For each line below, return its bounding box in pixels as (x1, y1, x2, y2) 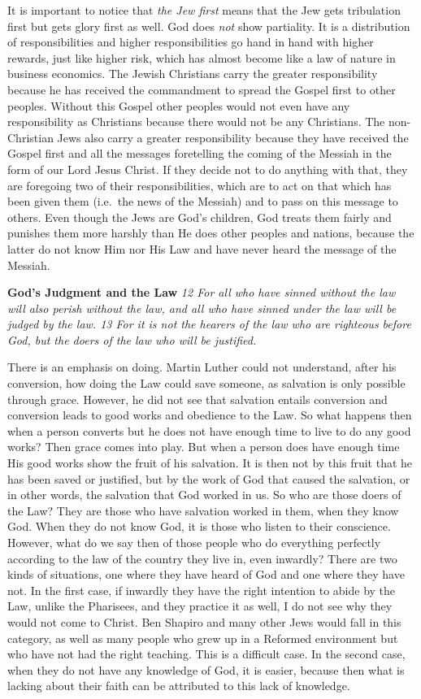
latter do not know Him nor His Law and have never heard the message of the (7, 240, 397, 257)
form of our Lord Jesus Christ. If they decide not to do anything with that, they (7, 160, 408, 177)
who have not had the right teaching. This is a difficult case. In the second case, (7, 645, 406, 662)
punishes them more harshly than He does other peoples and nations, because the (7, 224, 414, 241)
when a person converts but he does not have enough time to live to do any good (7, 422, 411, 439)
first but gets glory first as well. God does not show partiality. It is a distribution (7, 17, 410, 34)
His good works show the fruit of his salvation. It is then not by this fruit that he (7, 454, 413, 471)
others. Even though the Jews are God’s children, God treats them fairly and (7, 208, 392, 225)
